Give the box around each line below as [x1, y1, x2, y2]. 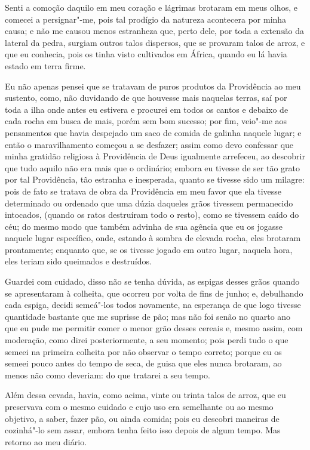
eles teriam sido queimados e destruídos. [5, 255, 152, 267]
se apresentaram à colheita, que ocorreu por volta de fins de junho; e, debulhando [5, 286, 303, 299]
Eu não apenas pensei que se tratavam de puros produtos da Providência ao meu [5, 79, 301, 92]
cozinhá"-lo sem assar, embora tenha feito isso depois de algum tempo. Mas [5, 424, 281, 436]
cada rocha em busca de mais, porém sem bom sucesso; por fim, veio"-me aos [5, 115, 287, 127]
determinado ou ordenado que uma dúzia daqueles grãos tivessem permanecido [5, 196, 293, 209]
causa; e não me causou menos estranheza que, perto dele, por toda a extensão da [5, 24, 304, 37]
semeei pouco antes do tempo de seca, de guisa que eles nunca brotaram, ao [5, 357, 282, 369]
